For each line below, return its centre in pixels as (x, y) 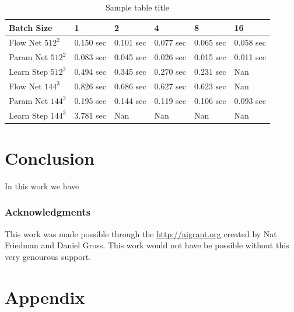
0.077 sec (170, 42)
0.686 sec (130, 86)
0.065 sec (210, 42)
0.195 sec (90, 100)
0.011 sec (250, 57)
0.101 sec (130, 42)
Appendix (45, 297)
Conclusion (50, 157)
